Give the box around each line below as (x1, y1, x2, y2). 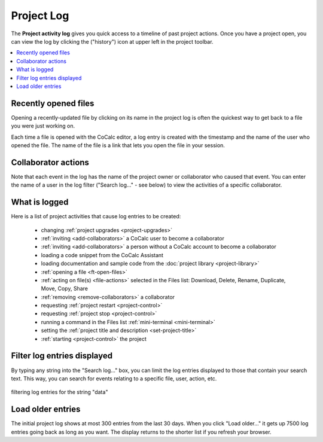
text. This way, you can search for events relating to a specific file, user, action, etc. (11, 374, 217, 382)
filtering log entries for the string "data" (11, 389, 108, 396)
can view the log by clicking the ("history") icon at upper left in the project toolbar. (11, 38, 214, 45)
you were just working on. (11, 123, 75, 130)
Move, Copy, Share (41, 285, 88, 292)
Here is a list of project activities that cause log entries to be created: (11, 213, 181, 220)
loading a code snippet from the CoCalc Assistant (41, 251, 164, 258)
